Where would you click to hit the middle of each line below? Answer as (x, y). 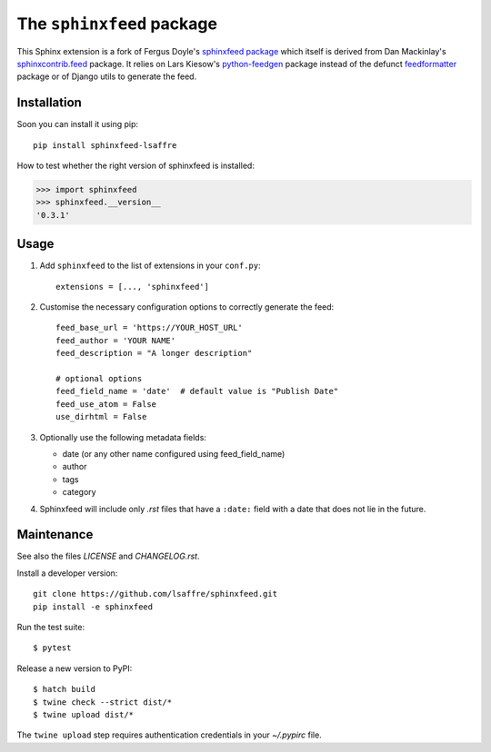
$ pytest (52, 648)
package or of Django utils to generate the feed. (107, 76)
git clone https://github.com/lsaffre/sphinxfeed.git (155, 594)
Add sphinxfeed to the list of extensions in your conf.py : (150, 266)
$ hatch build (64, 689)
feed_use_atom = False (106, 404)
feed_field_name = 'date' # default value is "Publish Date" (197, 391)
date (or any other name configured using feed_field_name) (174, 453)
